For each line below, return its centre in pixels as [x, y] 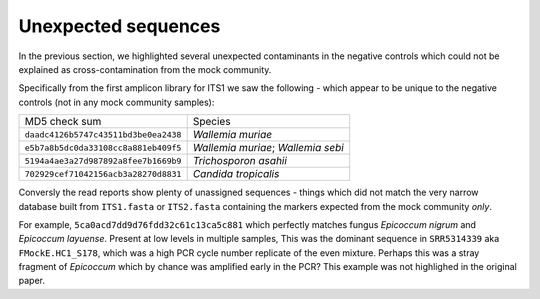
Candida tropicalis [236, 174]
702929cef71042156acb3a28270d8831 [103, 173]
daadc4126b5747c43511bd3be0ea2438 [103, 134]
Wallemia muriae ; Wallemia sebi [268, 148]
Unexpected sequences [119, 26]
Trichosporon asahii [239, 161]
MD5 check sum [63, 122]
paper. [31, 281]
